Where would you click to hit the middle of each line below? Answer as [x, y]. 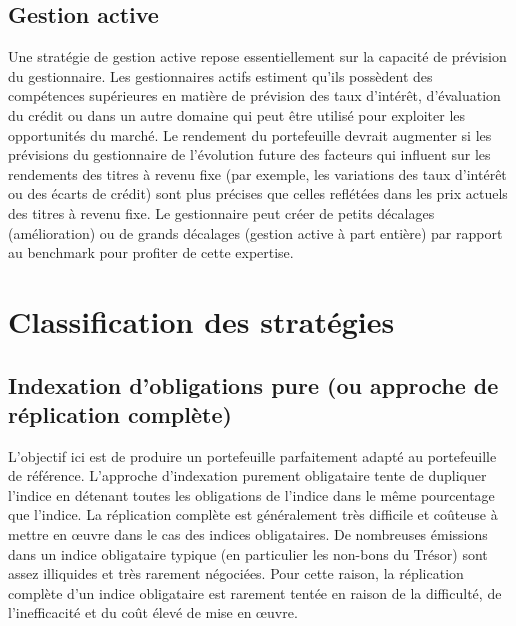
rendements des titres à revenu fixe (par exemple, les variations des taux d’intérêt [257, 173]
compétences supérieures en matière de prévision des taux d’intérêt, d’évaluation [254, 95]
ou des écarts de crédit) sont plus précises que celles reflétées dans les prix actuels [258, 193]
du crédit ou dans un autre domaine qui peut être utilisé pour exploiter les [237, 114]
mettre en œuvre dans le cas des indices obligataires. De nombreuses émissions [248, 534]
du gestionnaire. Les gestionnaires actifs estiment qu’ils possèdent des [220, 75]
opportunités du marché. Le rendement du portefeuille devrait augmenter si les [250, 134]
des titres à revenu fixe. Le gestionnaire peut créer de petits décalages [221, 212]
